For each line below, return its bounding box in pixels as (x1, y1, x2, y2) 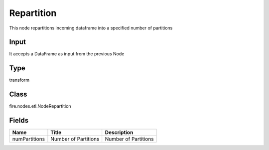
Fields (9, 116, 29, 125)
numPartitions (12, 136, 45, 143)
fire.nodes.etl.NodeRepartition (9, 103, 72, 109)
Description (105, 129, 134, 136)
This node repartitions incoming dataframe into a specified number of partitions (9, 25, 173, 31)
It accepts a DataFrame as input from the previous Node (9, 51, 125, 57)
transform (9, 77, 30, 83)
